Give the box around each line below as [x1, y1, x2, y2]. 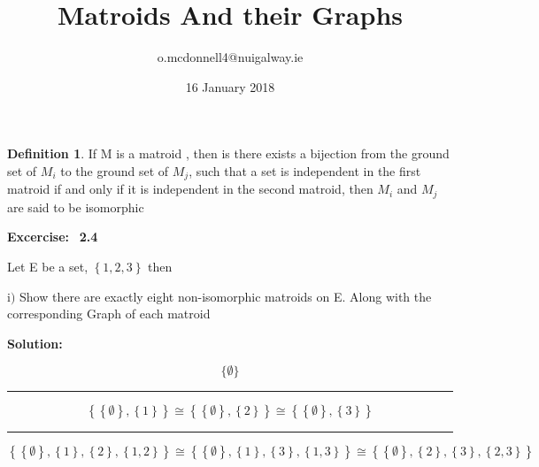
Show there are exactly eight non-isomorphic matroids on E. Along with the [19, 287, 432, 305]
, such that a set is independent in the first [189, 161, 421, 180]
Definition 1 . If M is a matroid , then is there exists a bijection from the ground [7, 144, 450, 163]
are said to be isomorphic [7, 197, 144, 216]
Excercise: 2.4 [7, 227, 98, 246]
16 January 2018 [185, 77, 275, 96]
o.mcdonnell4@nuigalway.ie [157, 48, 304, 66]
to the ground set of [60, 161, 169, 180]
